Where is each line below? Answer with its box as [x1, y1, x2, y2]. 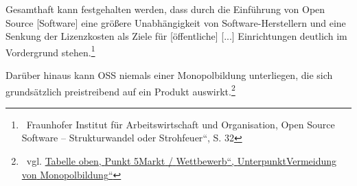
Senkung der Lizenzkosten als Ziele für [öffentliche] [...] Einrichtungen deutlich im [5, 29, 347, 43]
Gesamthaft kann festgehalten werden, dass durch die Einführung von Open [5, 2, 325, 16]
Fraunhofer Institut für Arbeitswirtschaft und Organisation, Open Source [26, 117, 335, 131]
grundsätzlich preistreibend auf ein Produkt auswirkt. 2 [5, 82, 235, 98]
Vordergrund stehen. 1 [5, 43, 95, 59]
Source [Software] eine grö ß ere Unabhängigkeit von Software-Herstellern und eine [5, 15, 346, 30]
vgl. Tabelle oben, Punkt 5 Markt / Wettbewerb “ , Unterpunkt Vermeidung [26, 154, 337, 168]
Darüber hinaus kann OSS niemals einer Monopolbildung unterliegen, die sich [5, 68, 333, 82]
